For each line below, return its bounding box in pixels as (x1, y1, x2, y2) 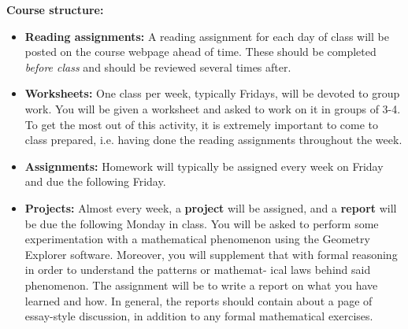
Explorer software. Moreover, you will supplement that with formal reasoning (24, 246, 398, 262)
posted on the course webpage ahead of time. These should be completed (24, 43, 376, 60)
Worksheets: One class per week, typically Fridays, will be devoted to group (24, 85, 400, 102)
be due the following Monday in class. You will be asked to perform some (24, 215, 379, 231)
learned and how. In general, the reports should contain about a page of (24, 292, 373, 309)
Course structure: (6, 2, 104, 17)
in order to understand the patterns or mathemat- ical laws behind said (24, 261, 371, 278)
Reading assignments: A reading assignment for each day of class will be (24, 28, 389, 44)
